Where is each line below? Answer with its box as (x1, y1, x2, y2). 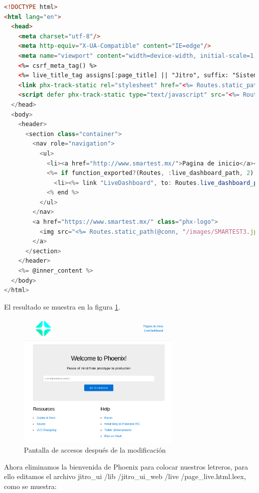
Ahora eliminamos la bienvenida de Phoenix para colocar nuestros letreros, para (4, 461, 249, 472)
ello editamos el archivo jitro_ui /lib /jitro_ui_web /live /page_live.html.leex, (4, 471, 246, 482)
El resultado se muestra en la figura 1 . (4, 301, 121, 312)
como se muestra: (4, 481, 57, 491)
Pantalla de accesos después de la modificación (24, 445, 166, 455)
